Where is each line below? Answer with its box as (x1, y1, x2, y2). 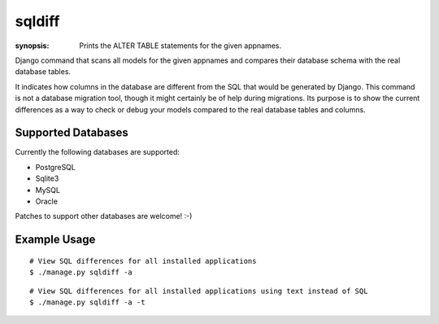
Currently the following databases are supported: (15, 147, 180, 157)
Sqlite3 (35, 173, 59, 183)
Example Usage (15, 233, 96, 247)
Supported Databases (15, 126, 129, 140)
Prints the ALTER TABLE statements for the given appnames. (79, 41, 282, 50)
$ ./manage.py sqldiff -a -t (29, 297, 146, 307)
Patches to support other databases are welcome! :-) (15, 212, 193, 221)
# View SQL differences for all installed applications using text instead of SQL (29, 286, 368, 296)
